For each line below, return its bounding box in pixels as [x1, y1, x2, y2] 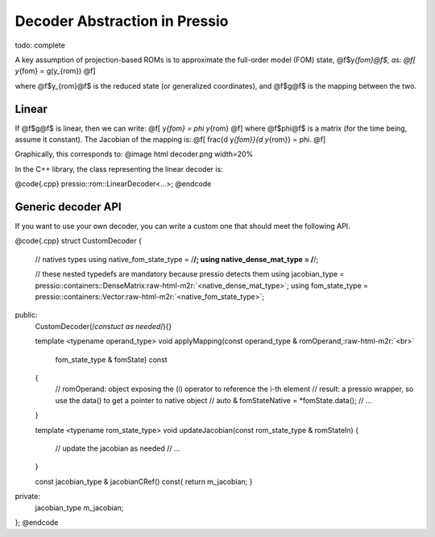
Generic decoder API [14, 200, 122, 214]
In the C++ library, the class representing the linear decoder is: [14, 164, 223, 173]
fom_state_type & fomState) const [55, 355, 168, 364]
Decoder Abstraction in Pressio [14, 12, 229, 30]
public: [14, 310, 38, 320]
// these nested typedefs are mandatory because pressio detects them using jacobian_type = [35, 269, 345, 279]
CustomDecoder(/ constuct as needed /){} [35, 321, 172, 331]
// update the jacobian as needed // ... [55, 443, 180, 453]
